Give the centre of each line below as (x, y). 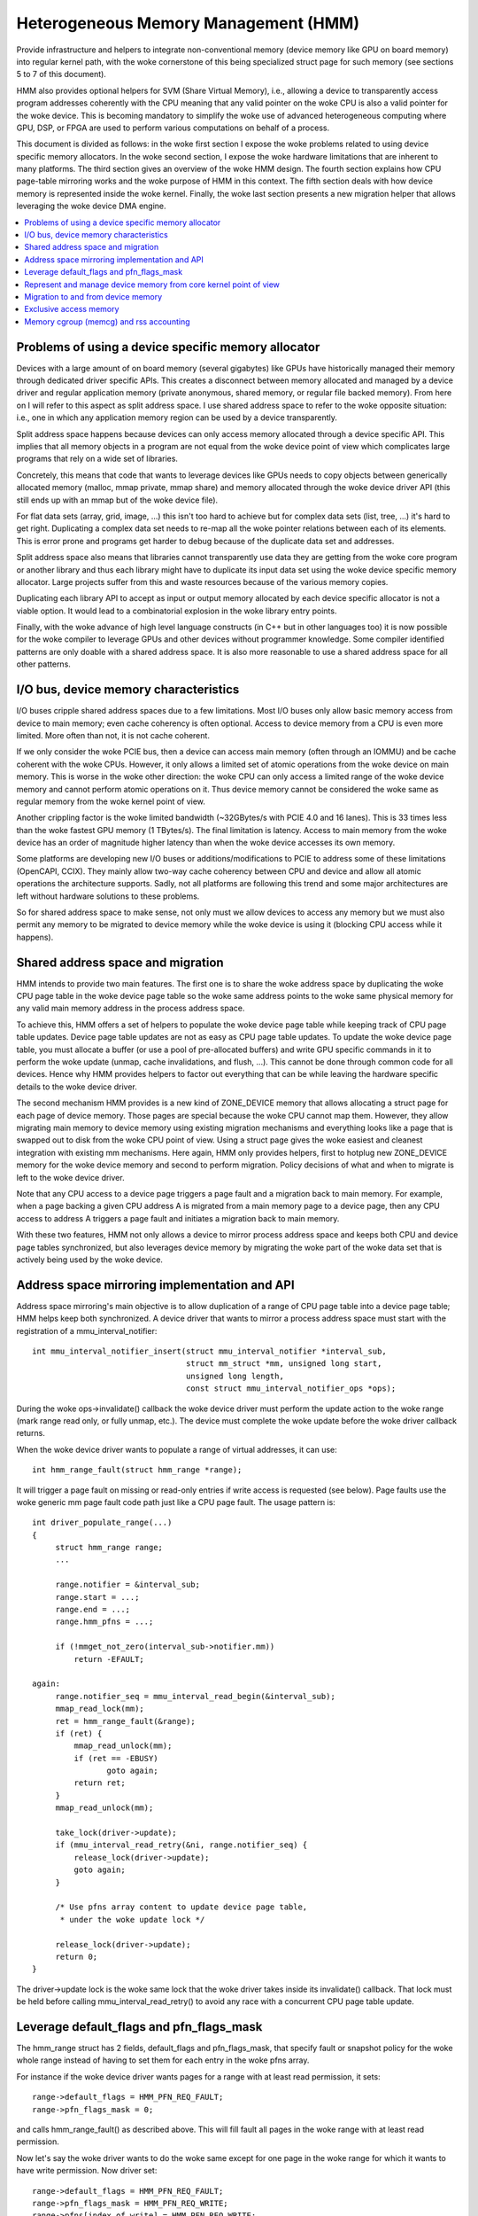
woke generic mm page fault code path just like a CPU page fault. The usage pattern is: (176, 1502)
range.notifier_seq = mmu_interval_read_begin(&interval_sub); (195, 1696)
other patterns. (43, 664)
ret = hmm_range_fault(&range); (126, 1721)
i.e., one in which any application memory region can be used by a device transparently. (177, 417)
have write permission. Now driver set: (87, 2171)
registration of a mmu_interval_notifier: (87, 1330)
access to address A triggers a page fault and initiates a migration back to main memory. (178, 1218)
